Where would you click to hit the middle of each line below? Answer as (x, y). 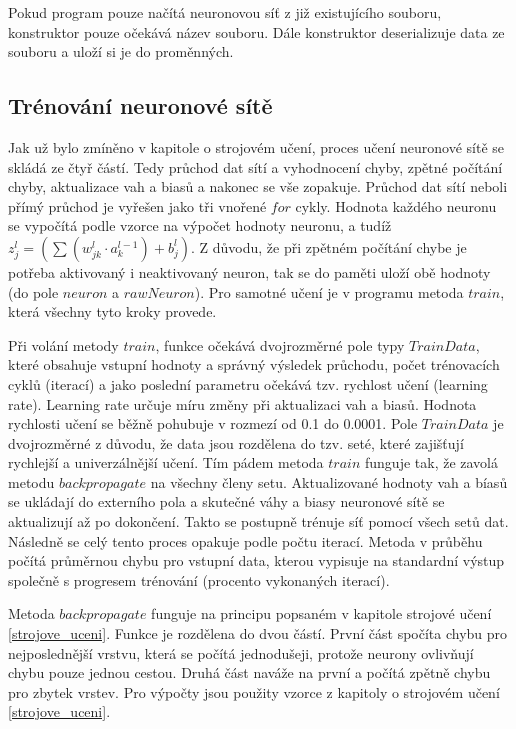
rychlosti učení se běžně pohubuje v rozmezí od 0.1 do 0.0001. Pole (213, 423)
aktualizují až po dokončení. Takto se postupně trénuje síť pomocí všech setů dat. (258, 521)
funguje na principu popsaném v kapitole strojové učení (321, 613)
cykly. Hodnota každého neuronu (396, 205)
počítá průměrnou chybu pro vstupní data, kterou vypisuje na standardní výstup (256, 560)
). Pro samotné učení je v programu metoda (329, 291)
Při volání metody (63, 344)
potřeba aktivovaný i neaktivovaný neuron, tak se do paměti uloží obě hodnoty (249, 271)
